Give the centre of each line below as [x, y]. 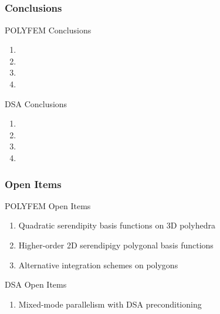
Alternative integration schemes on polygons [98, 264]
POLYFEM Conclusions [48, 30]
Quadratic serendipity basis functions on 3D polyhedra [117, 225]
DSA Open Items [36, 284]
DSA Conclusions [36, 103]
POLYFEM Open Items [48, 205]
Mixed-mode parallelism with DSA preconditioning [110, 304]
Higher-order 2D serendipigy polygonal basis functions [116, 245]
